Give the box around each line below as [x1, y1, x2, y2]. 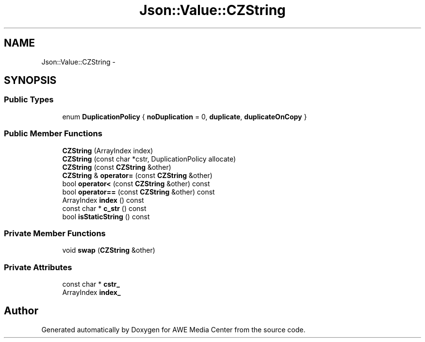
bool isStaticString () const [62, 212, 150, 221]
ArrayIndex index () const [62, 195, 144, 204]
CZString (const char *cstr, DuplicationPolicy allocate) [62, 154, 236, 163]
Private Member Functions [4, 228, 106, 238]
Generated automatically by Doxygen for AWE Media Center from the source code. [41, 325, 306, 334]
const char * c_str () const [62, 204, 147, 212]
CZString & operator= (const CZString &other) [62, 171, 212, 179]
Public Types [4, 95, 54, 105]
